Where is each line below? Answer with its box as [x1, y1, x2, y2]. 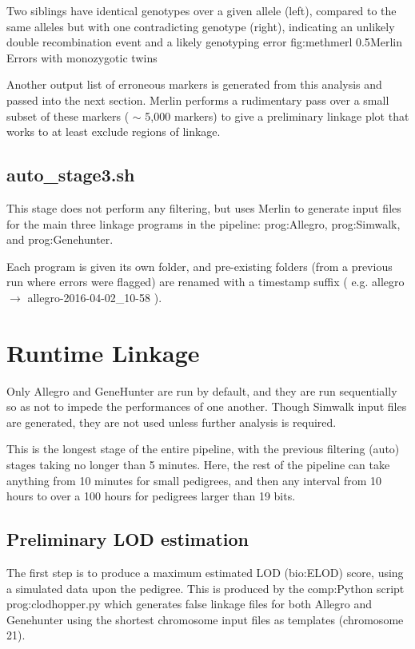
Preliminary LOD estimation [6, 527, 249, 551]
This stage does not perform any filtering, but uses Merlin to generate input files [6, 199, 401, 216]
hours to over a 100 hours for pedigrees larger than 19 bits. [6, 488, 296, 504]
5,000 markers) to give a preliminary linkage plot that [145, 107, 409, 124]
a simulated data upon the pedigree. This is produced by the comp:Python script [6, 579, 405, 596]
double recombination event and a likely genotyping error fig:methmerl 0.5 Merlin [6, 34, 402, 50]
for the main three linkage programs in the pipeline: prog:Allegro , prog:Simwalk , [6, 215, 401, 232]
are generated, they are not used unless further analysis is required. [6, 413, 337, 430]
